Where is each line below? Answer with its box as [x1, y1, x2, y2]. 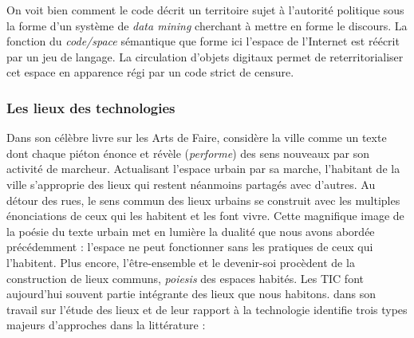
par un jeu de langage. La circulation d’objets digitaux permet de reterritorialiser [6, 48, 404, 65]
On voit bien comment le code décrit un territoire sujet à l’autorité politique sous [6, 2, 404, 18]
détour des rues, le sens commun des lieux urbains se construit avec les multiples [6, 191, 400, 208]
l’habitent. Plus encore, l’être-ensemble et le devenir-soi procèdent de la [6, 253, 355, 270]
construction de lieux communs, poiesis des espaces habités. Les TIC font [6, 269, 364, 286]
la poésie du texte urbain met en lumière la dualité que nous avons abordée [6, 222, 375, 239]
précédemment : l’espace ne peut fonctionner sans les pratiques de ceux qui [6, 238, 373, 255]
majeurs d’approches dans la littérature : [6, 316, 206, 333]
